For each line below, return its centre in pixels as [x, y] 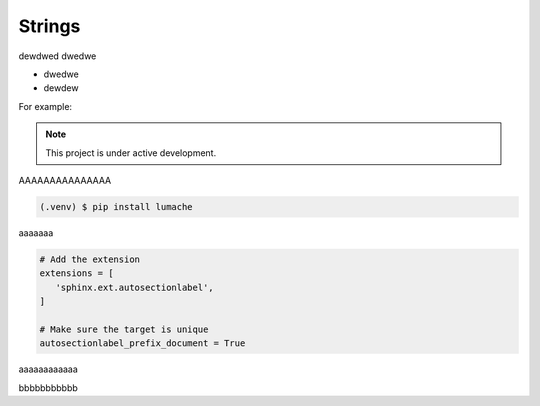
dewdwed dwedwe [57, 56]
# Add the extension [89, 259]
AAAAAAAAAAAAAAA [65, 180]
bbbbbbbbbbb [48, 387]
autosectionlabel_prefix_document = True [142, 343]
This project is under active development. [131, 152]
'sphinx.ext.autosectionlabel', [134, 287]
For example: [45, 106]
